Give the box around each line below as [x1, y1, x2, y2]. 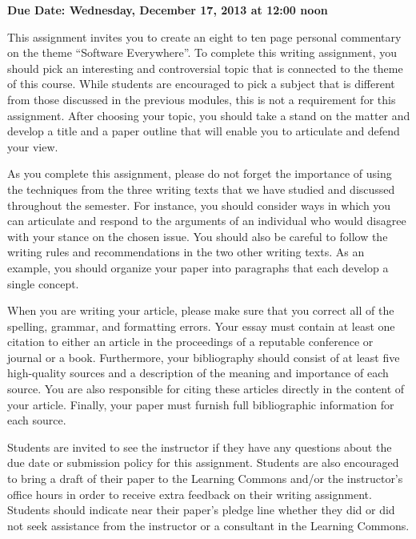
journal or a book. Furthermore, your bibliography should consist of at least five [7, 348, 400, 365]
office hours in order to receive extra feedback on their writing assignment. [7, 485, 372, 502]
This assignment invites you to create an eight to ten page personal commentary [7, 28, 402, 45]
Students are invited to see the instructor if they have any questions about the [7, 438, 392, 455]
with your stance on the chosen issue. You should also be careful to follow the [7, 227, 388, 244]
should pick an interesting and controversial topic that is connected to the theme [7, 59, 403, 76]
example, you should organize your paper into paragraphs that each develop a [7, 259, 389, 276]
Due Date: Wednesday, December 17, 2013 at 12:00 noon [7, 2, 328, 18]
